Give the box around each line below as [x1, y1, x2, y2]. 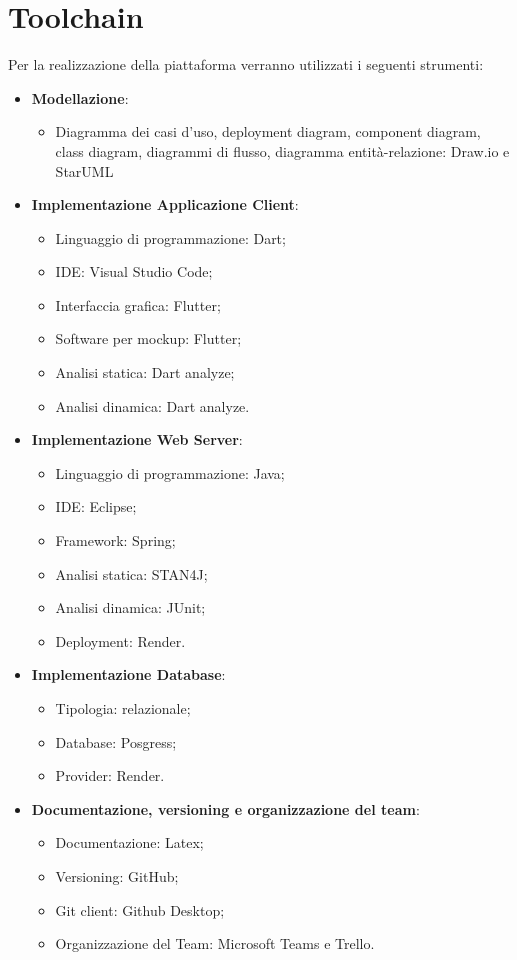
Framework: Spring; [55, 530, 176, 551]
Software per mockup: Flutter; [55, 328, 242, 349]
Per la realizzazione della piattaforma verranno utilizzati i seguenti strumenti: [8, 54, 484, 75]
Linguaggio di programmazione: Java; [55, 462, 285, 483]
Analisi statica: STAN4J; [55, 563, 208, 584]
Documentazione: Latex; [55, 832, 204, 853]
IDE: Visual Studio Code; [55, 261, 213, 282]
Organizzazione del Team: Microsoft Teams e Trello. [55, 933, 375, 954]
